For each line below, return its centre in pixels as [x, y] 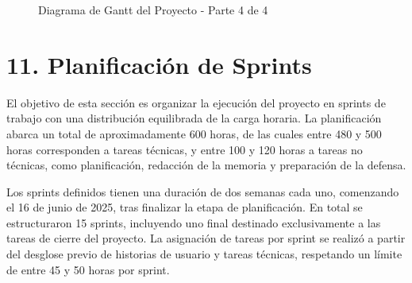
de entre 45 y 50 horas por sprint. [88, 269]
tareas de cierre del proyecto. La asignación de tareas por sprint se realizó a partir [206, 238]
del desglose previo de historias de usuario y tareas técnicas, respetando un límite [204, 254]
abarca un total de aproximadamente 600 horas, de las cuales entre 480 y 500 [194, 133]
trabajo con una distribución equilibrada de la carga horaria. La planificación [194, 118]
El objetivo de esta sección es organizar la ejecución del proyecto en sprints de [196, 102]
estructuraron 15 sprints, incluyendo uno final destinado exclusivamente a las [194, 222]
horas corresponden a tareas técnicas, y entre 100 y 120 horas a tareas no [185, 149]
